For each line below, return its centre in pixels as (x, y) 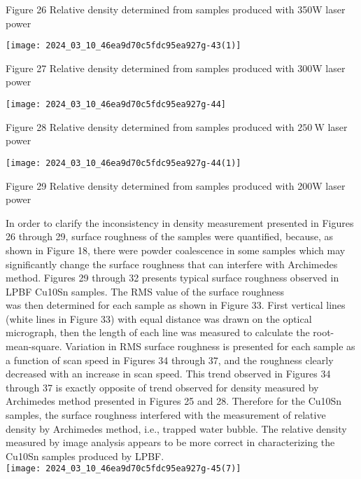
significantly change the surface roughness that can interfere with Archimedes (172, 264)
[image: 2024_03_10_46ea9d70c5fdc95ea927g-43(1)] (123, 46)
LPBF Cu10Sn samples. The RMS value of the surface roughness (145, 291)
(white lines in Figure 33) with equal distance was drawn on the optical (159, 318)
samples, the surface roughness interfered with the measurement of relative (166, 415)
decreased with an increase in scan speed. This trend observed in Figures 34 (168, 374)
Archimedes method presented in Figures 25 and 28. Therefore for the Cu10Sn (174, 401)
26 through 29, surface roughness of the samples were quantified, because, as (170, 236)
